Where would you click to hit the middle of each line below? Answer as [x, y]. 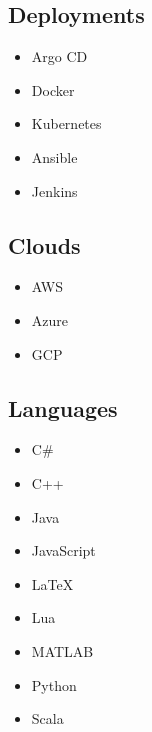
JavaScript [63, 550]
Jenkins [54, 190]
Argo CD [59, 56]
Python [54, 684]
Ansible [54, 156]
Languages [63, 407]
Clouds [44, 244]
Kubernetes [66, 123]
